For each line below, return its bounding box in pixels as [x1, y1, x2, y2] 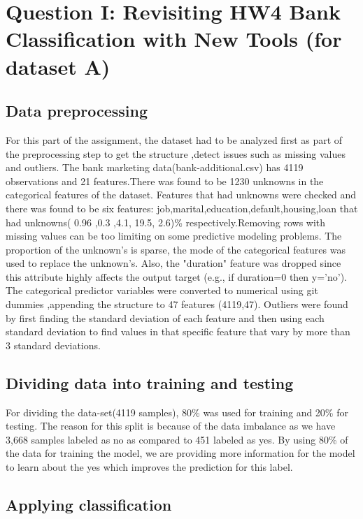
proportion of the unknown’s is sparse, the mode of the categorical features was [6, 242, 346, 256]
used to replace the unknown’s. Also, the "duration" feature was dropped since [6, 256, 341, 270]
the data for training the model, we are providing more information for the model [6, 446, 355, 460]
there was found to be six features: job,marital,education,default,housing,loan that [6, 200, 358, 215]
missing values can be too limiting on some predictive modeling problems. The [6, 228, 342, 243]
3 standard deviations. [6, 337, 101, 352]
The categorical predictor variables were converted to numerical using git [6, 283, 318, 298]
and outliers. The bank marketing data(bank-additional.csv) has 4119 [6, 160, 304, 175]
